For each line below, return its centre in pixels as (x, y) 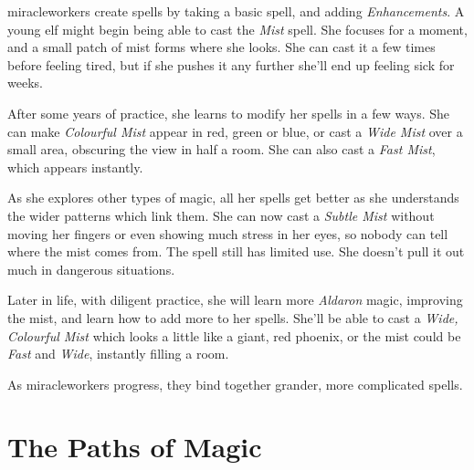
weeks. (25, 83)
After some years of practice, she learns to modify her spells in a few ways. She (229, 113)
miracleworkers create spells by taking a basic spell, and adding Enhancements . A (236, 11)
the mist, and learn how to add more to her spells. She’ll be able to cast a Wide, (233, 317)
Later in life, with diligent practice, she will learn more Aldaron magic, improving (235, 300)
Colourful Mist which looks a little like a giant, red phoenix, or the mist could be (234, 335)
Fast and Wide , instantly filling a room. (118, 354)
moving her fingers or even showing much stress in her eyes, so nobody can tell (228, 233)
